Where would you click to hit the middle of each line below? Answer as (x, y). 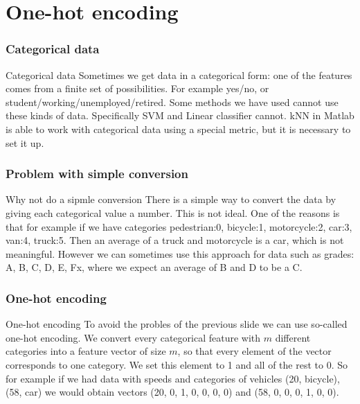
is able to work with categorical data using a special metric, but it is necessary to (178, 129)
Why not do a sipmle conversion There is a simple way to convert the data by (171, 199)
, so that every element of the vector (254, 351)
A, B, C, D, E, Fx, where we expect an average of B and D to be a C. (154, 267)
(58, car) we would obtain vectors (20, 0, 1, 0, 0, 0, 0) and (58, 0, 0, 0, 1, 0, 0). (172, 392)
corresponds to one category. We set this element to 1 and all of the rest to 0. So (177, 364)
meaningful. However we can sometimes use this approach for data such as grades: (180, 253)
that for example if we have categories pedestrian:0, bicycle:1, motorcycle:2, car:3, (179, 226)
